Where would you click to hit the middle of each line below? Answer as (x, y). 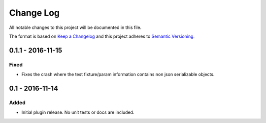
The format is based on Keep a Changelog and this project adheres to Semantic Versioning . (102, 36)
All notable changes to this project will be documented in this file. (75, 27)
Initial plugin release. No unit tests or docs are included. (78, 112)
